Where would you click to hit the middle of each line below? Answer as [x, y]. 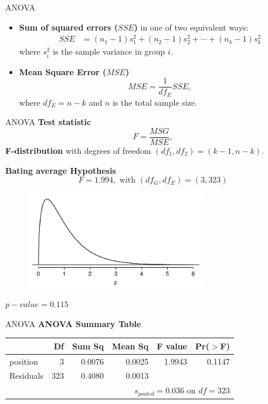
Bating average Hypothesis [61, 170]
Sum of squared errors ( [69, 27]
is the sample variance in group [109, 51]
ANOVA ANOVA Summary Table [73, 323]
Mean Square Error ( [63, 71]
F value [172, 346]
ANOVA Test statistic [48, 122]
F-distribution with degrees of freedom [78, 150]
